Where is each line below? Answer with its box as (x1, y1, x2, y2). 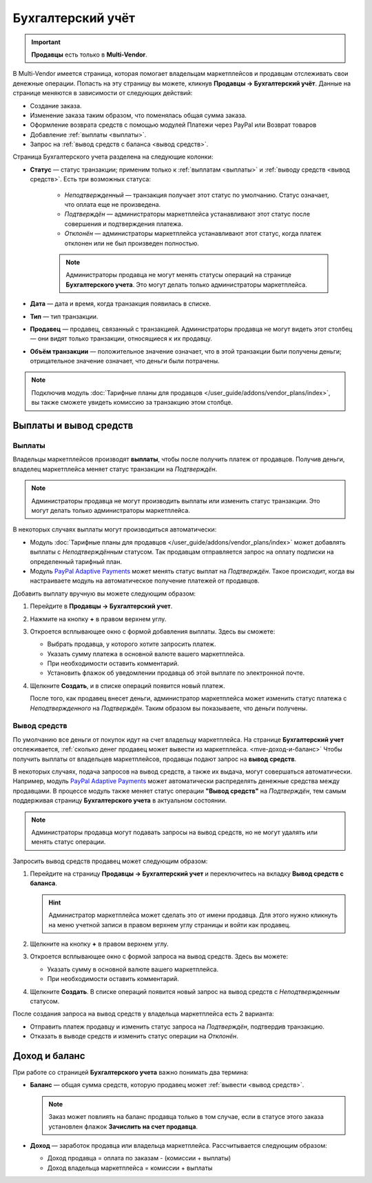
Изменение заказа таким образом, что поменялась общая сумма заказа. (30, 111, 247, 119)
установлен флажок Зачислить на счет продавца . (48, 1122, 198, 1131)
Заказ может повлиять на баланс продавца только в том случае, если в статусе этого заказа (48, 1113, 324, 1121)
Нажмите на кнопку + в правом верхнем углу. (30, 614, 167, 623)
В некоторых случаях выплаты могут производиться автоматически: (12, 525, 217, 534)
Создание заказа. (30, 101, 82, 110)
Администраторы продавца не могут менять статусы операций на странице (65, 271, 292, 279)
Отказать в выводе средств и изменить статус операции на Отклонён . (30, 1032, 239, 1040)
